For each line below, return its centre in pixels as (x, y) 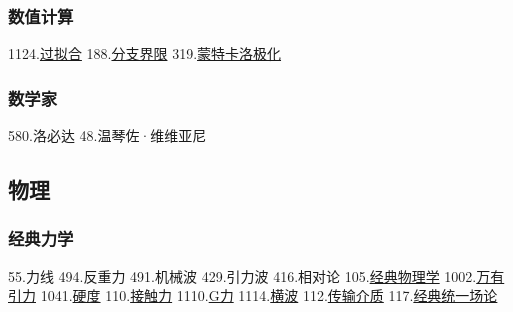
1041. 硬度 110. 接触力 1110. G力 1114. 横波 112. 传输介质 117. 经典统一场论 (269, 295)
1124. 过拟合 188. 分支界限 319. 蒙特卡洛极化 (145, 53)
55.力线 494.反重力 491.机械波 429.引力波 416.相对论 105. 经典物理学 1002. (242, 275)
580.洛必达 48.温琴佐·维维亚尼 (107, 135)
